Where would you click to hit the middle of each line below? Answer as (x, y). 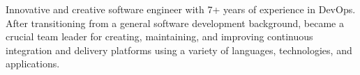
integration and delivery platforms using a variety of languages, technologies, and (179, 50)
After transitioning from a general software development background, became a (175, 23)
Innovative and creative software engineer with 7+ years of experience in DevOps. (181, 9)
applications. (33, 64)
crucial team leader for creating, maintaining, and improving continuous (159, 36)
